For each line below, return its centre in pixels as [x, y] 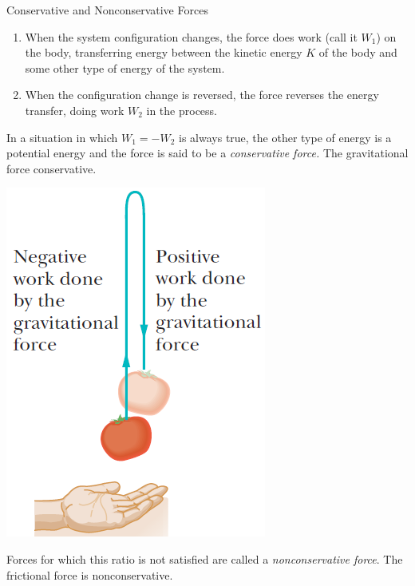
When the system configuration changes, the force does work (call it [191, 36]
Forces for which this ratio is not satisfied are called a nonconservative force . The [205, 558]
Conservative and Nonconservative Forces [107, 10]
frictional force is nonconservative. [90, 574]
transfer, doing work [75, 110]
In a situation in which [62, 137]
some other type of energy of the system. [125, 67]
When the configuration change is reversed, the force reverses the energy [202, 95]
